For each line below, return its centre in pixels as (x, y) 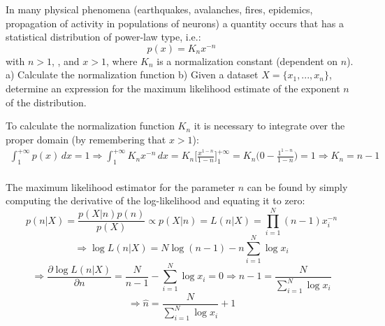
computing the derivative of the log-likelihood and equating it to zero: (155, 200)
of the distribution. (46, 102)
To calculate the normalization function (90, 126)
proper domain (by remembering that (86, 139)
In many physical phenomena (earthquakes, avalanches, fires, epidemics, (159, 9)
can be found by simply (297, 186)
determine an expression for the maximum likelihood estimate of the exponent (173, 88)
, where (122, 61)
